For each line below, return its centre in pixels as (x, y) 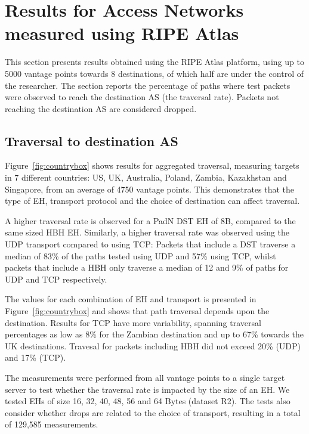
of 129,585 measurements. (52, 424)
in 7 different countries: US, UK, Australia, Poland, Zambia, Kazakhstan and (146, 177)
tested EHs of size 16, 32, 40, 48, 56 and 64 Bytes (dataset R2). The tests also (148, 401)
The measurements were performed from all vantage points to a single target (145, 377)
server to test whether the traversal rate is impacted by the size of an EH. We (147, 389)
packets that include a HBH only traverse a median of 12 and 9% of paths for (147, 267)
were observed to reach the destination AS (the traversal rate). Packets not (142, 97)
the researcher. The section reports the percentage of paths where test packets (148, 85)
